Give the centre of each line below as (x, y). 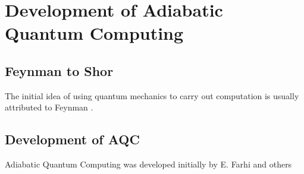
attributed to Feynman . (49, 107)
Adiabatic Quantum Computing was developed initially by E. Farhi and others (148, 164)
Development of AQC (72, 139)
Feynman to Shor (59, 70)
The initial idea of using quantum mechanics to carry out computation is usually (152, 95)
